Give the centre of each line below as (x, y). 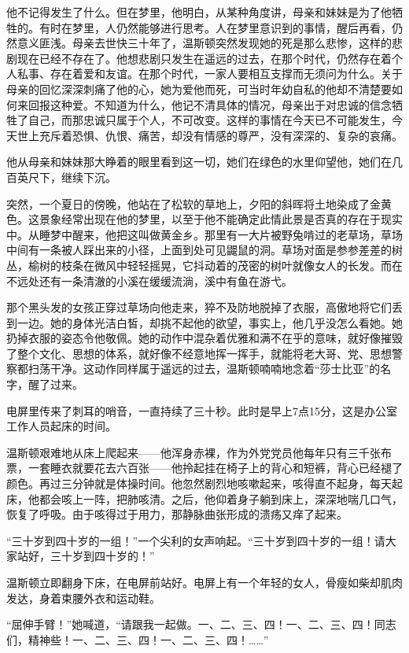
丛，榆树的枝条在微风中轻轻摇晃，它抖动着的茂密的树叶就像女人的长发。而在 (204, 265)
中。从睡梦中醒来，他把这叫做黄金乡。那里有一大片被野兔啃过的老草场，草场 (204, 234)
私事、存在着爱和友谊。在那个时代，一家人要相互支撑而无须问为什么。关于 (210, 74)
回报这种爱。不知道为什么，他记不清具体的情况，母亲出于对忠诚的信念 (210, 104)
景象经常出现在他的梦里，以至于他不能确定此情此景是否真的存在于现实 (221, 219)
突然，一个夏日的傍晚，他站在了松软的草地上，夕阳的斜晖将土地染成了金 (193, 203)
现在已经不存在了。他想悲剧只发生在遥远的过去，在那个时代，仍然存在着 (204, 58)
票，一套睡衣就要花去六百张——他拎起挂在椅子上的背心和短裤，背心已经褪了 (204, 468)
